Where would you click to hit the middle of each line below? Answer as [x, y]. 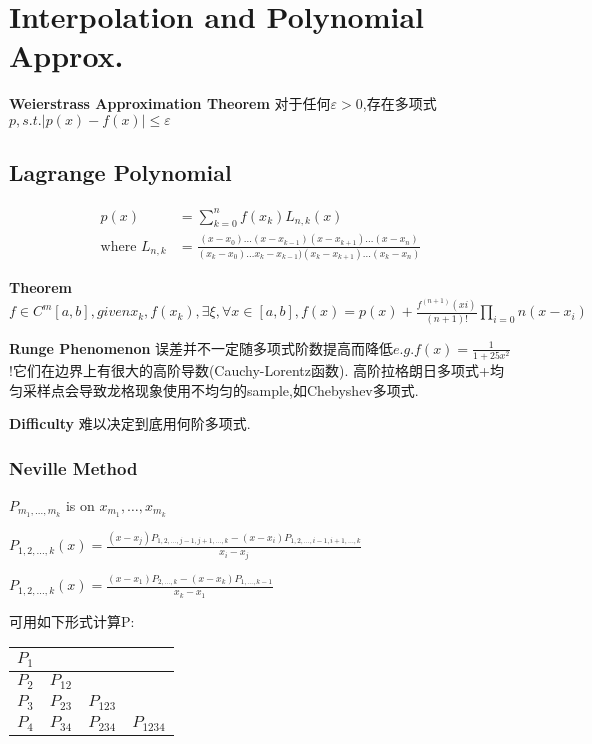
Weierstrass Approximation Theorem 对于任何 [170, 103]
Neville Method [73, 467]
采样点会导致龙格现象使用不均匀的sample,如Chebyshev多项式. [220, 389]
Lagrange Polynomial [120, 172]
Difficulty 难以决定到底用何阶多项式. [130, 423]
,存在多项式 [399, 103]
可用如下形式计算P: [72, 620]
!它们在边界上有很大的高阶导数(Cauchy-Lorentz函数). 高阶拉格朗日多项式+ [249, 370]
